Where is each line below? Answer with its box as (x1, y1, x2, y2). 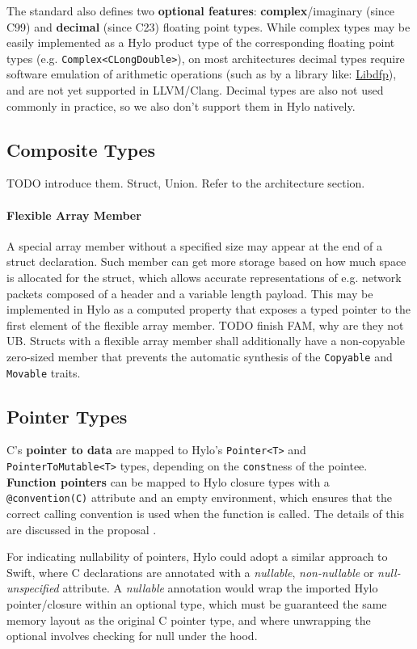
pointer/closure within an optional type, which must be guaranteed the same (6, 596, 387, 613)
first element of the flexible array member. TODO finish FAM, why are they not (6, 316, 404, 333)
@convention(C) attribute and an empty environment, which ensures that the (6, 489, 392, 506)
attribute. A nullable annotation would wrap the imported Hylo (62, 579, 378, 596)
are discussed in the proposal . (6, 520, 157, 537)
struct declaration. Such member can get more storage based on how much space (6, 253, 406, 270)
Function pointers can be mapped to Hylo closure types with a (6, 473, 330, 490)
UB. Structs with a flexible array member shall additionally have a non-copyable (6, 332, 405, 349)
